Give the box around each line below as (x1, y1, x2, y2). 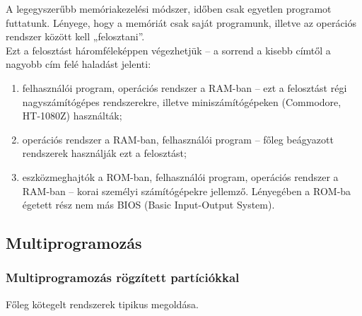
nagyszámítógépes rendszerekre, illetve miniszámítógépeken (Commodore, (22, 94, 341, 109)
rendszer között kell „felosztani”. (6, 29, 145, 44)
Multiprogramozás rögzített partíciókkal (6, 269, 240, 286)
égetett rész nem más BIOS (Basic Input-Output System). (22, 197, 275, 212)
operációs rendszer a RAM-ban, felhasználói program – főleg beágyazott (22, 131, 334, 146)
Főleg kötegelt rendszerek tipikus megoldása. (6, 296, 199, 311)
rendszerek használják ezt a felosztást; (22, 146, 187, 160)
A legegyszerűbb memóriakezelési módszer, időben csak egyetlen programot (6, 1, 332, 16)
